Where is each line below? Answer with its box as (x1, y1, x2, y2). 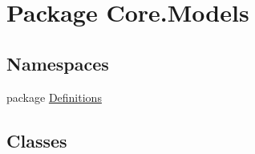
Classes (6, 128, 67, 152)
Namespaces (6, 51, 109, 75)
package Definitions (6, 88, 102, 105)
